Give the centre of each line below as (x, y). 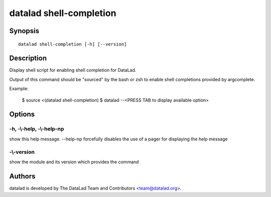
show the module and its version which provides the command (74, 162)
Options (22, 115)
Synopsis (24, 31)
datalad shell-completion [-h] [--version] (73, 44)
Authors (22, 176)
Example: (19, 89)
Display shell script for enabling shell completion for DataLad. (73, 70)
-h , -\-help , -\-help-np (37, 129)
